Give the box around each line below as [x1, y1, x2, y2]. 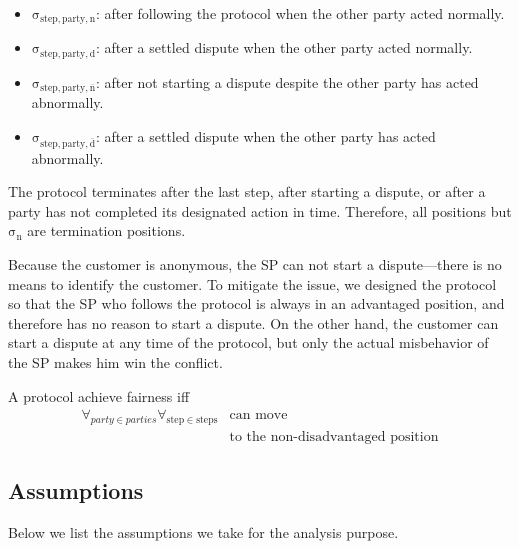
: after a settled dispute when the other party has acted [95, 125, 436, 146]
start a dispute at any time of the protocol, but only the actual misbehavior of [8, 332, 489, 353]
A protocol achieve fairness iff [8, 385, 190, 406]
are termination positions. [27, 220, 186, 241]
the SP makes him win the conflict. [8, 352, 223, 373]
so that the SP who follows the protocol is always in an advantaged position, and [8, 293, 505, 314]
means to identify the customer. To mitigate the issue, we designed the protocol [8, 273, 497, 294]
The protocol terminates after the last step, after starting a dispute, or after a [8, 181, 486, 202]
